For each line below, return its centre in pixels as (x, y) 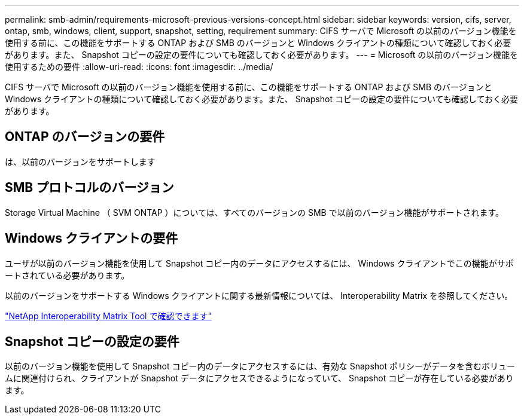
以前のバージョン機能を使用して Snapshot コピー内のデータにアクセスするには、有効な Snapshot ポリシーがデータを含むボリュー (260, 366)
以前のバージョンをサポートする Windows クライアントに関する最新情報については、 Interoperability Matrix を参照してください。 (259, 295)
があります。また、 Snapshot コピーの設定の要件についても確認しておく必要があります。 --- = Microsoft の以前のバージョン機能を (262, 55)
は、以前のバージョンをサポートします (80, 161)
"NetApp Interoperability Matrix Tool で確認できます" (108, 316)
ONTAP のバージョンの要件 (85, 137)
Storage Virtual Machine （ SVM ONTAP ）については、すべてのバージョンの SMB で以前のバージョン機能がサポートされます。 (255, 212)
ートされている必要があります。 (67, 275)
